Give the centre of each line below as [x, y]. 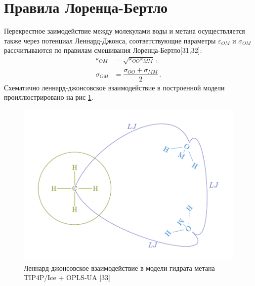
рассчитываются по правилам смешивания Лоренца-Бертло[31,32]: [103, 50]
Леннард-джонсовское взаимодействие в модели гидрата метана [119, 267]
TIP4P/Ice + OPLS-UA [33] [67, 277]
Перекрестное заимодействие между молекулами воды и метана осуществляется [125, 31]
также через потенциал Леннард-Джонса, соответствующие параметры [110, 40]
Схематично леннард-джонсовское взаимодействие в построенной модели [114, 87]
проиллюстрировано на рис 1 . [49, 97]
